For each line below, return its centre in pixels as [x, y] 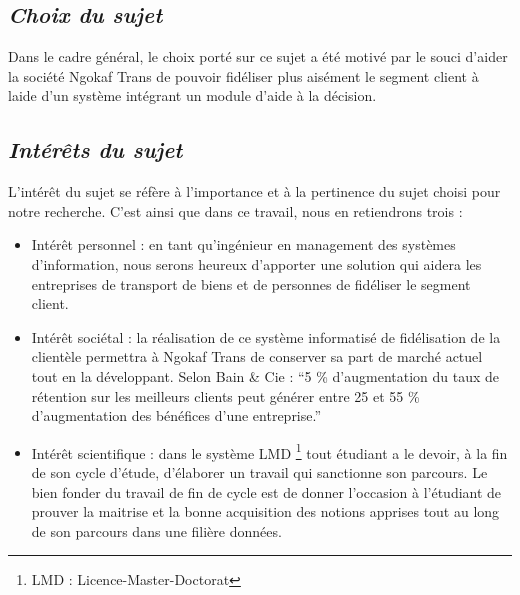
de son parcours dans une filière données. [156, 530]
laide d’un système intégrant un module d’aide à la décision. [192, 95]
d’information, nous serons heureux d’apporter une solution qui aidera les [256, 263]
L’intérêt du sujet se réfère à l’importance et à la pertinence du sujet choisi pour [254, 191]
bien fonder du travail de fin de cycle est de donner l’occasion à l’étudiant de [266, 491]
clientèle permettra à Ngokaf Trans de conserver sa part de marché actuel [257, 356]
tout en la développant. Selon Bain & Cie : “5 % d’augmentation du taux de [265, 375]
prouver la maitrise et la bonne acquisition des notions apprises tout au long [265, 511]
